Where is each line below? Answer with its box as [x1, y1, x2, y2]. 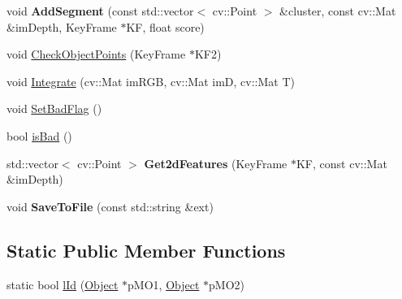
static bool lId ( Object [6, 275, 119, 292]
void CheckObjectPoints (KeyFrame [6, 45, 186, 63]
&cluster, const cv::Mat [279, 2, 396, 19]
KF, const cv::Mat [296, 154, 387, 171]
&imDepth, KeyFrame [6, 18, 117, 35]
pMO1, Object [128, 275, 200, 292]
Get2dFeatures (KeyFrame [144, 154, 287, 171]
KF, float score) [126, 18, 205, 35]
